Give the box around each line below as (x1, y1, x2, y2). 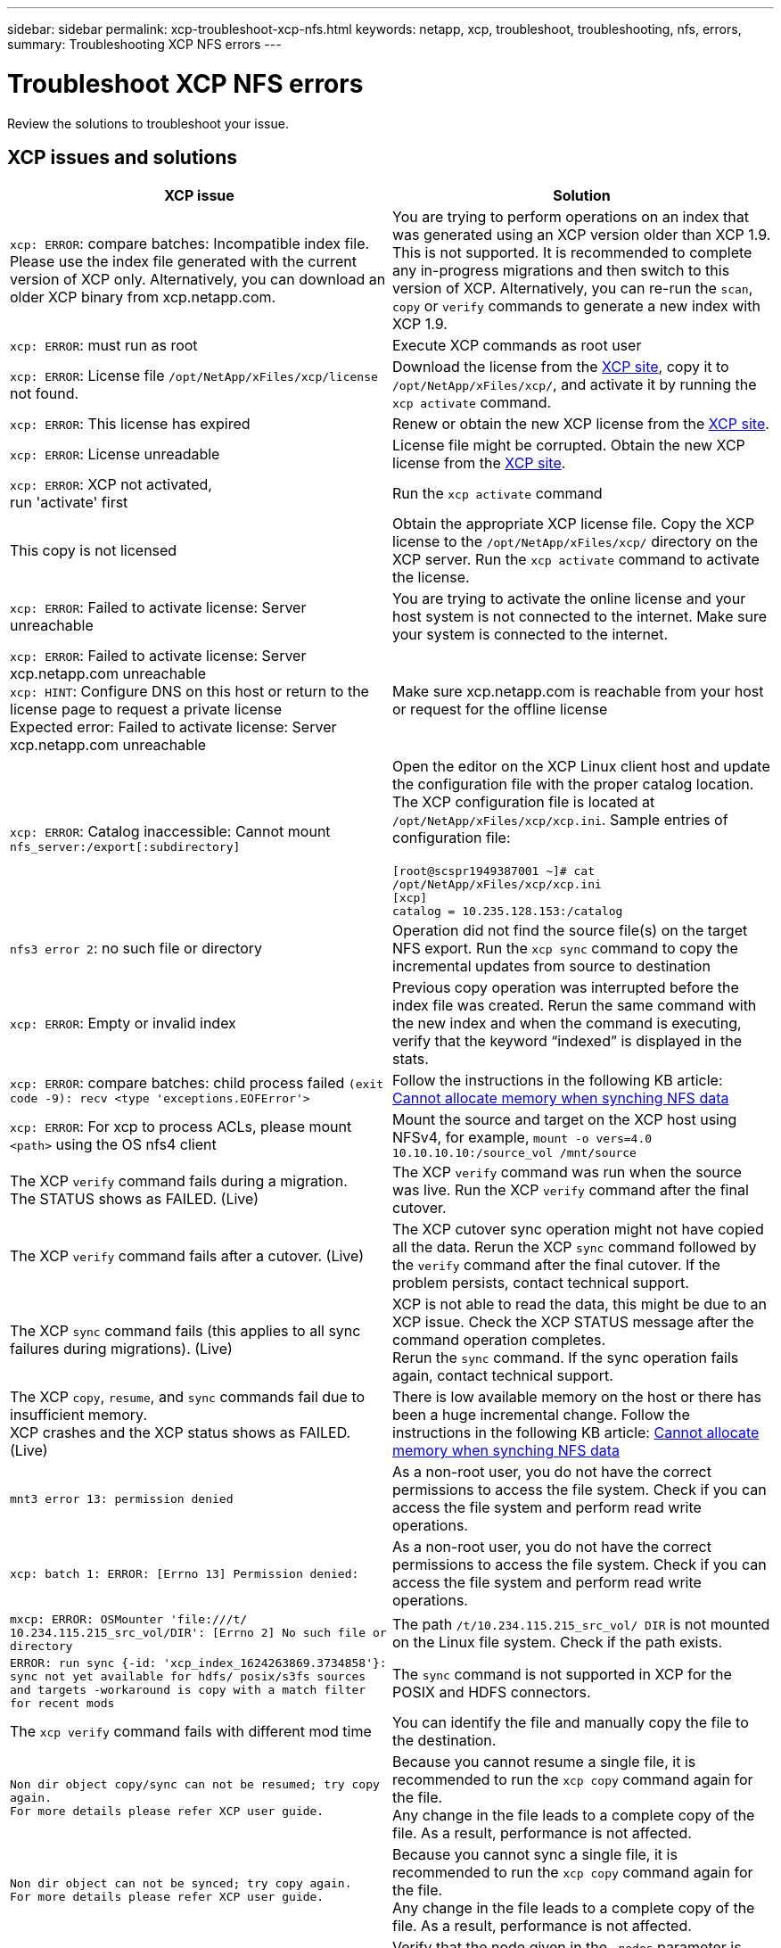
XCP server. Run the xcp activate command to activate (392, 550, 760, 569)
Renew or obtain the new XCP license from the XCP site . (392, 415, 769, 433)
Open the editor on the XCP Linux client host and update (392, 757, 770, 776)
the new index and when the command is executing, (392, 1014, 742, 1033)
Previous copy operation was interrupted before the (392, 978, 739, 997)
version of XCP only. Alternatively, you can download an (10, 270, 386, 289)
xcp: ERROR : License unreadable (10, 445, 220, 464)
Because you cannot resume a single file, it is (392, 1753, 696, 1771)
